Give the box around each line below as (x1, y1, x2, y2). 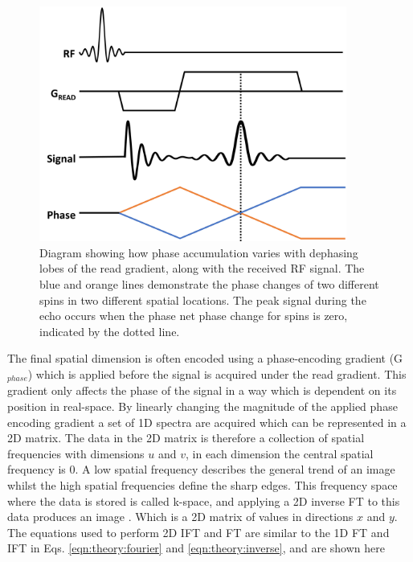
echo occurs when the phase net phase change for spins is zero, (39, 307, 348, 324)
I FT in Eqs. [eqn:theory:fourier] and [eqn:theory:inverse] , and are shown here (7, 539, 385, 556)
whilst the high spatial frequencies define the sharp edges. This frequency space (7, 476, 398, 493)
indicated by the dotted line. (39, 322, 180, 339)
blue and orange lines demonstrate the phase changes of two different (39, 275, 379, 292)
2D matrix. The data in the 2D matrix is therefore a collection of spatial (7, 429, 365, 446)
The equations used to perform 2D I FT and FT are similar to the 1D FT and (7, 523, 390, 540)
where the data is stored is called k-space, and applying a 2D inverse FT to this (7, 492, 400, 509)
